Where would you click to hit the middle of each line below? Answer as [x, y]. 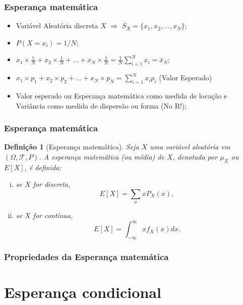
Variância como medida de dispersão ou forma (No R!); [101, 105]
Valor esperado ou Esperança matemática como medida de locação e [121, 95]
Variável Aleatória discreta [57, 26]
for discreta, [52, 184]
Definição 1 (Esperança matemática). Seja [72, 147]
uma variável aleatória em [190, 147]
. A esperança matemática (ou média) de [102, 157]
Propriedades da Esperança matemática [86, 257]
